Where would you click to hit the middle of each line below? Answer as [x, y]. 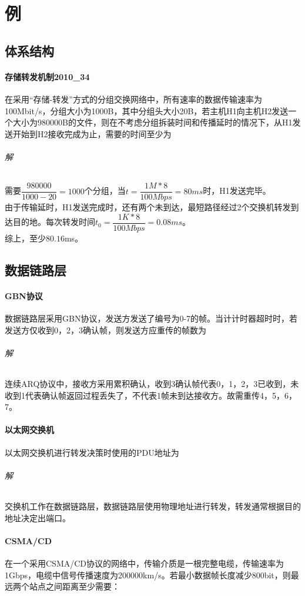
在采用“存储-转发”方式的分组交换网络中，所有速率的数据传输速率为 [133, 99]
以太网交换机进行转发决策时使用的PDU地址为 [92, 452]
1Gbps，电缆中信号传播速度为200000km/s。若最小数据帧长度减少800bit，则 [148, 575]
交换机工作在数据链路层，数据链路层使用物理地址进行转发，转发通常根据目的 [153, 506]
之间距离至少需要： [83, 586]
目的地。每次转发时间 [54, 222]
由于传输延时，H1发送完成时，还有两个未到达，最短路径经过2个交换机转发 [148, 207]
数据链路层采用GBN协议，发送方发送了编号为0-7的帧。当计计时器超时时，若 [151, 318]
